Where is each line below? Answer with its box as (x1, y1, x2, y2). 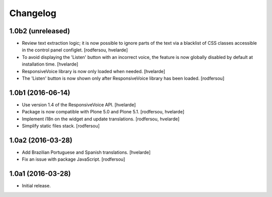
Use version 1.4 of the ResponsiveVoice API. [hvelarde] (22, 101, 136, 108)
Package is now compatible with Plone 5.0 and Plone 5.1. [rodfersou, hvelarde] (22, 109, 185, 115)
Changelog (9, 8, 56, 19)
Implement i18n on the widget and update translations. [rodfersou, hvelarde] (22, 116, 180, 122)
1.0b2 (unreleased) (9, 27, 71, 35)
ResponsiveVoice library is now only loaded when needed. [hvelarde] (22, 68, 166, 74)
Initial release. (22, 183, 51, 189)
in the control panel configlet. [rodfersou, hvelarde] (22, 47, 128, 53)
